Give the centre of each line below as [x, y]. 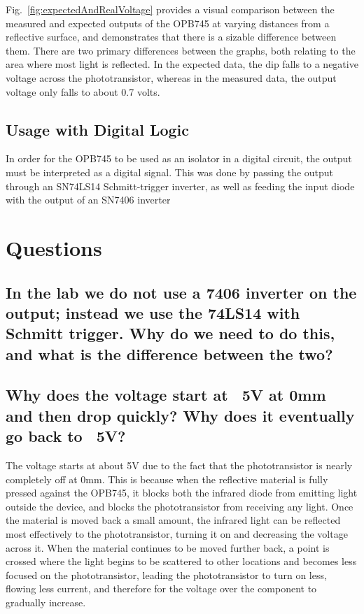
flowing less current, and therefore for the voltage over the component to [161, 588]
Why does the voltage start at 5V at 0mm [166, 395]
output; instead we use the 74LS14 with [153, 312]
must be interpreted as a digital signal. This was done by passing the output [170, 172]
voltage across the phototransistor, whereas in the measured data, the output [171, 77]
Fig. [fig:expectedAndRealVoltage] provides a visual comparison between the [170, 9]
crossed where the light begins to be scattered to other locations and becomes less [181, 561]
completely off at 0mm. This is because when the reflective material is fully [167, 479]
